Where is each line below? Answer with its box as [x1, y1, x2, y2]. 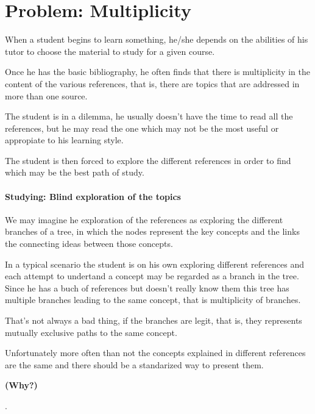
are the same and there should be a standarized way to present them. [5, 358, 264, 371]
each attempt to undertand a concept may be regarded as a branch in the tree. [5, 269, 299, 282]
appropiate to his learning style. [5, 134, 124, 146]
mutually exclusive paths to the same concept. [5, 326, 177, 338]
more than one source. [5, 89, 88, 102]
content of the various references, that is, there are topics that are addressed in [5, 77, 300, 90]
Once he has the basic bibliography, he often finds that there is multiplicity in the [5, 65, 310, 78]
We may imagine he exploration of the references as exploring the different [5, 213, 283, 226]
